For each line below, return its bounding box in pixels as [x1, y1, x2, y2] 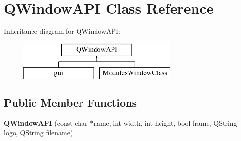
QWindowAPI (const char [4, 118, 88, 128]
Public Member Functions [4, 95, 137, 110]
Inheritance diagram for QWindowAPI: [4, 26, 120, 36]
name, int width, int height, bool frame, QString [93, 118, 237, 128]
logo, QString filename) [4, 127, 73, 137]
